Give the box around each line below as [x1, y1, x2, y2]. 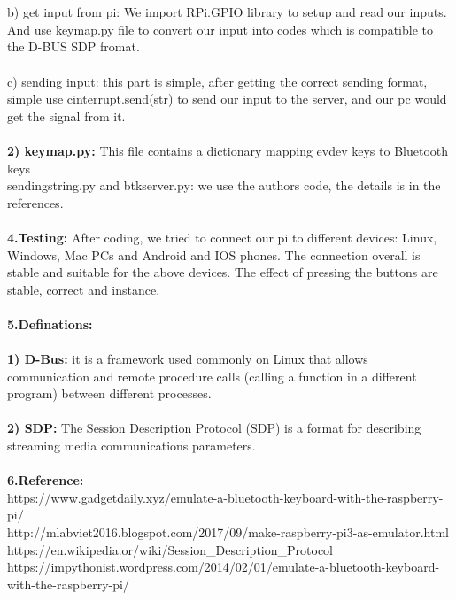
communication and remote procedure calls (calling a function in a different [7, 366, 417, 385]
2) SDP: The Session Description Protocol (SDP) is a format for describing [7, 419, 421, 437]
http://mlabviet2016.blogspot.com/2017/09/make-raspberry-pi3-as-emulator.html [7, 523, 449, 541]
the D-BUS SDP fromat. [7, 37, 140, 56]
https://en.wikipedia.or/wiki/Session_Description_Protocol [7, 540, 333, 558]
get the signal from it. [7, 106, 126, 125]
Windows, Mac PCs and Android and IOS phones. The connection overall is [7, 245, 421, 264]
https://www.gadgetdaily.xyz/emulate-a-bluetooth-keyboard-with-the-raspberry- [7, 488, 444, 506]
